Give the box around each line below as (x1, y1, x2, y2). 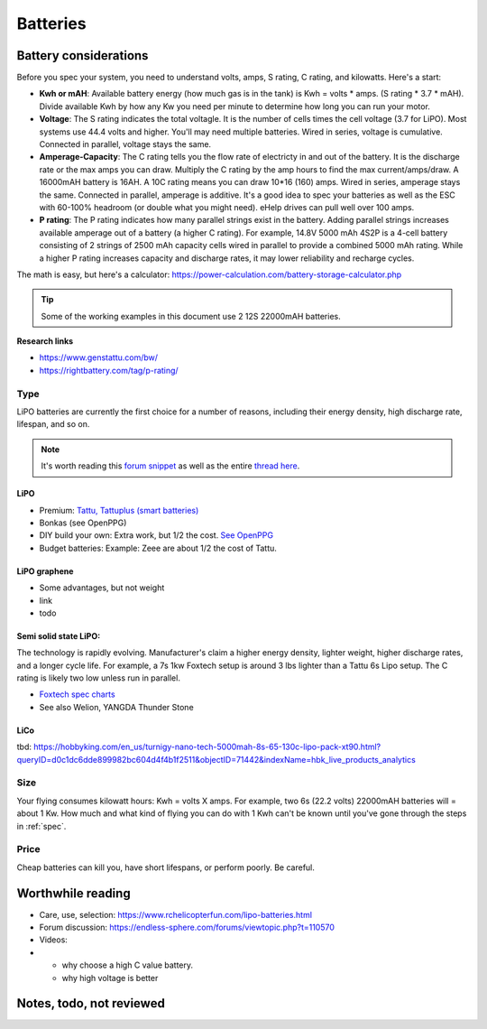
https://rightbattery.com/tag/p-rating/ (39, 365, 179, 375)
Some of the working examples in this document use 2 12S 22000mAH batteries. (41, 311, 342, 321)
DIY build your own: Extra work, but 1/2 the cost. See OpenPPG (39, 530, 274, 541)
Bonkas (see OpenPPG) (39, 517, 127, 528)
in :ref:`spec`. (16, 820, 67, 831)
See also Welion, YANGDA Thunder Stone (39, 701, 194, 712)
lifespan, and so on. (16, 419, 90, 430)
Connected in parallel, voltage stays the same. (39, 139, 212, 150)
